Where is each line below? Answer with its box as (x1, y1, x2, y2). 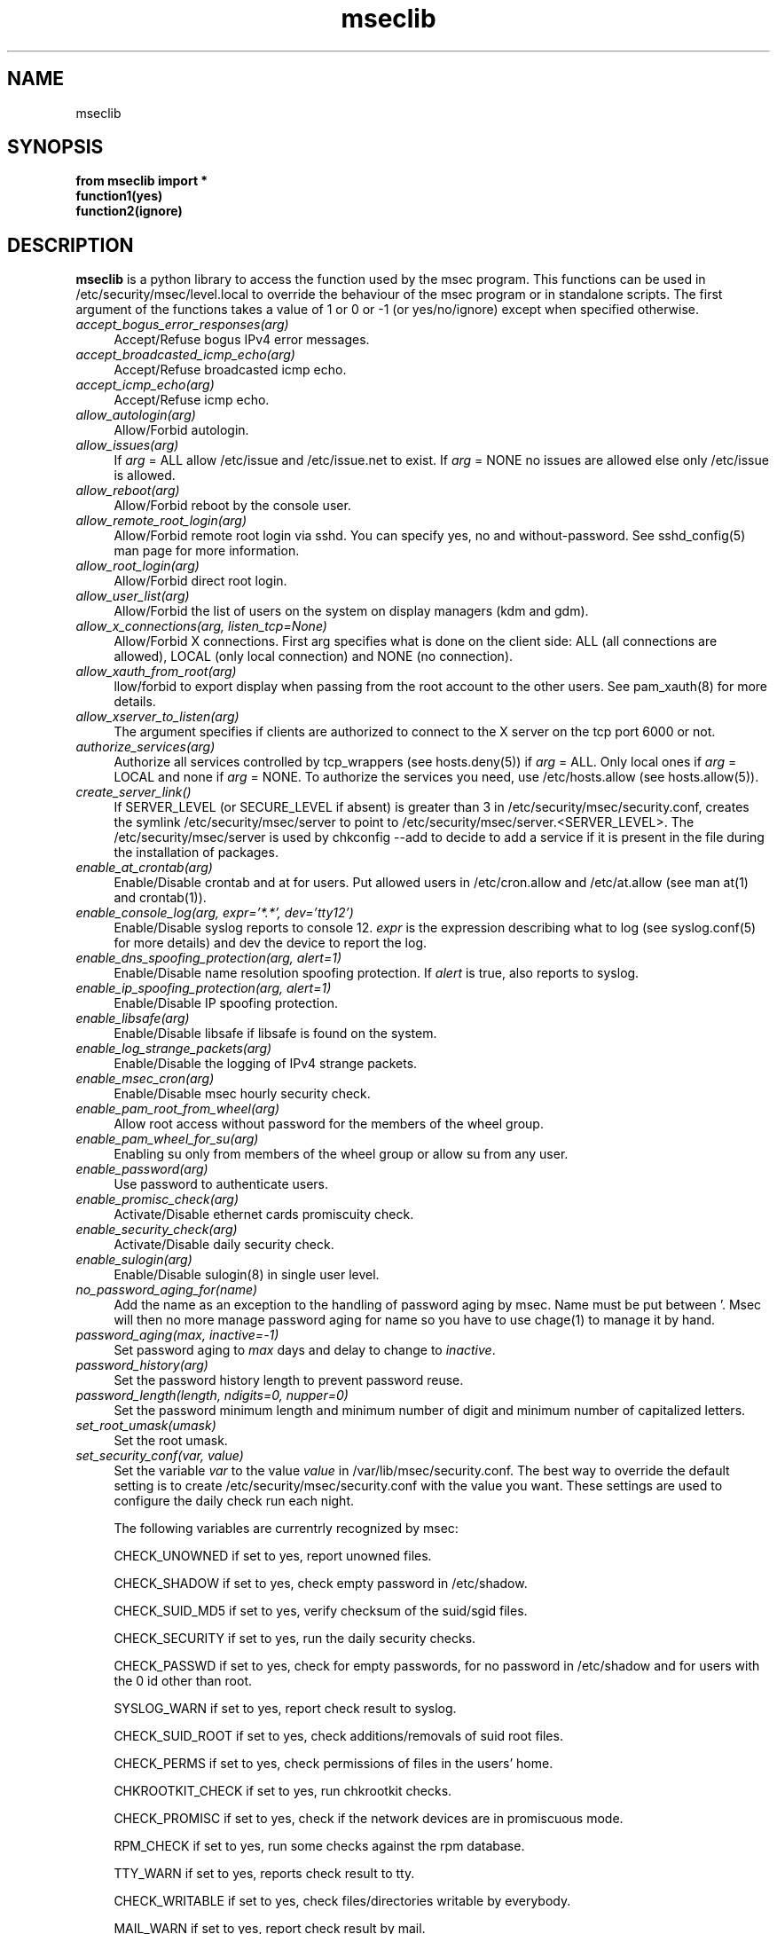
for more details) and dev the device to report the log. (114, 935, 428, 951)
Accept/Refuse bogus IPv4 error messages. (114, 332, 370, 348)
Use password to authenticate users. (114, 1176, 329, 1192)
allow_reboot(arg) (75, 483, 180, 499)
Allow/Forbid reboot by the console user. (114, 498, 351, 514)
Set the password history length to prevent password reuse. (114, 1372, 464, 1388)
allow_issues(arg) (75, 437, 179, 453)
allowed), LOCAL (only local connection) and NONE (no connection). (114, 649, 514, 664)
